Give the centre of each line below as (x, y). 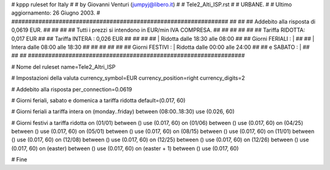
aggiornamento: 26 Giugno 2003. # (56, 13)
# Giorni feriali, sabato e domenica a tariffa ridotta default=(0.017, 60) (98, 100)
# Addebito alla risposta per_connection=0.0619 (72, 89)
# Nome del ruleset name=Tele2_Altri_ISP (64, 66)
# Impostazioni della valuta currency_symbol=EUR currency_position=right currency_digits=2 (128, 78)
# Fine (19, 160)
